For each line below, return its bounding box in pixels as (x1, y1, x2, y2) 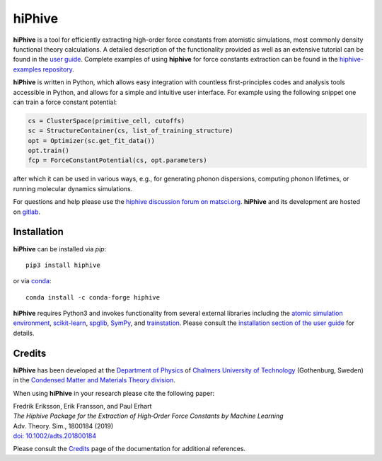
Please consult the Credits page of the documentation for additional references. (13, 445, 246, 453)
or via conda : (13, 277, 52, 285)
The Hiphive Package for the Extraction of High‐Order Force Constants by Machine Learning (13, 411, 284, 421)
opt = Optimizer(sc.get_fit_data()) (28, 137, 156, 144)
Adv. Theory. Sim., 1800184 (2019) (13, 421, 114, 430)
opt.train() (28, 147, 70, 155)
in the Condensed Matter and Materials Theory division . (13, 376, 176, 385)
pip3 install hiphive (25, 261, 100, 269)
